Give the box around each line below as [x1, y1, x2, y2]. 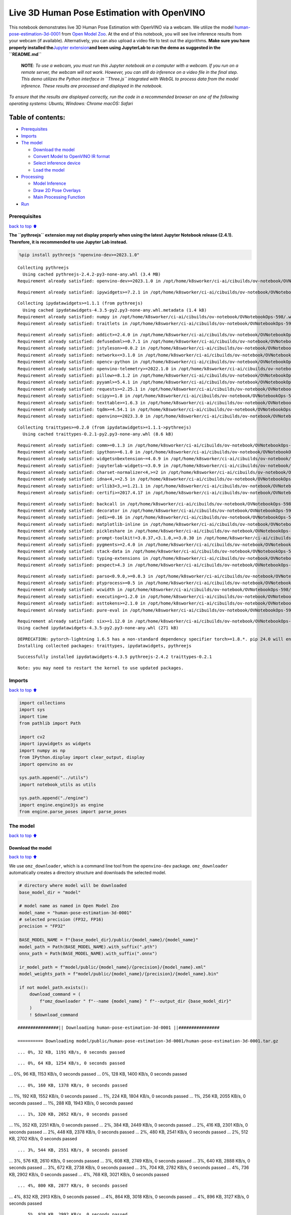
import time [19, 713, 48, 719]
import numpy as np [19, 747, 65, 753]
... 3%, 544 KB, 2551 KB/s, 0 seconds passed [17, 1147, 128, 1153]
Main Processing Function [33, 194, 85, 200]
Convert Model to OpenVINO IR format [33, 153, 110, 159]
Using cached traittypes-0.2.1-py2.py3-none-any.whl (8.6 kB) [22, 432, 174, 437]
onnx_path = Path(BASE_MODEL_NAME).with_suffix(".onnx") [19, 951, 158, 956]
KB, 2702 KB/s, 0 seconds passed [9, 1136, 78, 1142]
